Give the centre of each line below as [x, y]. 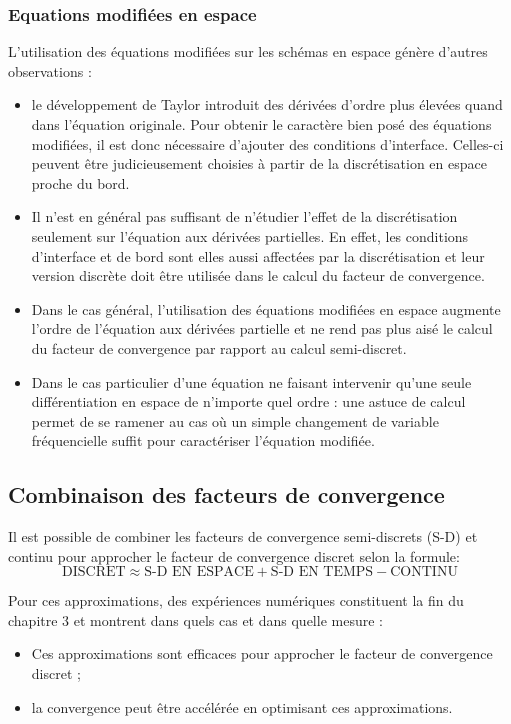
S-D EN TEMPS [322, 572]
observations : [50, 70]
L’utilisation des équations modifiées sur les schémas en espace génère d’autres [248, 51]
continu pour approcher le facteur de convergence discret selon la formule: [234, 555]
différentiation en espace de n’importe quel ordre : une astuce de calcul [248, 401]
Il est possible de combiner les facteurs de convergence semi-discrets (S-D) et [243, 536]
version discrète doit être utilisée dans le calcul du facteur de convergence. [258, 275]
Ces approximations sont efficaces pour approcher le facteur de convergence [262, 653]
